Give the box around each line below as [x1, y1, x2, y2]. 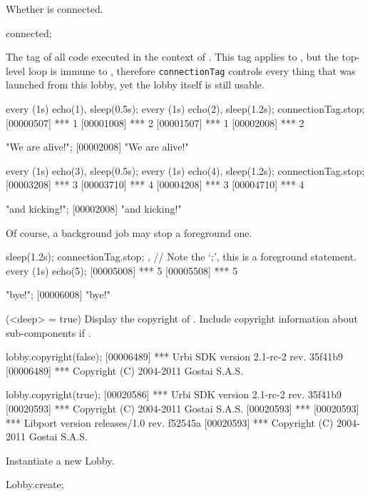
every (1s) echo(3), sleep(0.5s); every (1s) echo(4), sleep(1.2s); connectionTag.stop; [6, 163, 365, 178]
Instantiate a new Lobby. [6, 452, 115, 467]
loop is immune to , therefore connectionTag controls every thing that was [28, 63, 356, 78]
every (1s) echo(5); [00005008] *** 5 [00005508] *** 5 [6, 263, 238, 278]
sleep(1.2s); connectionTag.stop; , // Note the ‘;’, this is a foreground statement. [6, 249, 357, 264]
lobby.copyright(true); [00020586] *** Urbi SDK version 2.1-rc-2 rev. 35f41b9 [6, 387, 342, 402]
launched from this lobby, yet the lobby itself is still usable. [6, 77, 264, 92]
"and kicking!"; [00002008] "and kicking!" [6, 201, 182, 216]
